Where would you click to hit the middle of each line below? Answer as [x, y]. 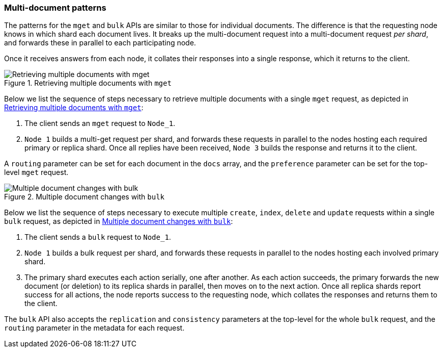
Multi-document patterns [55, 8]
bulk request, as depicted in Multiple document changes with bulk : [119, 221]
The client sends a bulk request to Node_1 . [98, 237]
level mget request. [36, 172]
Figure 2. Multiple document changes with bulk [85, 197]
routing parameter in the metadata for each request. [94, 328]
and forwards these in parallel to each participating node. [100, 43]
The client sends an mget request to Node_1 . [100, 123]
